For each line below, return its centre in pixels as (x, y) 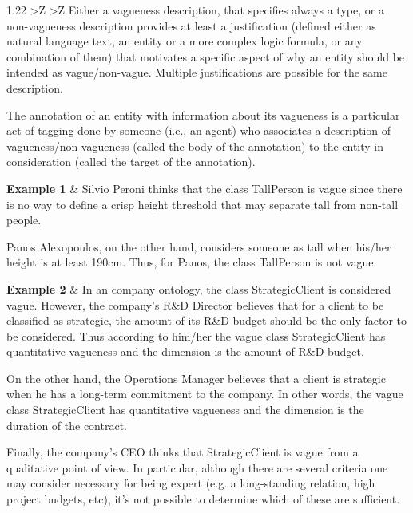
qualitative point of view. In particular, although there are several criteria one (197, 467)
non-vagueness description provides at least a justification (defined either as (191, 25)
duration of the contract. (67, 425)
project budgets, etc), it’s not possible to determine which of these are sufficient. (203, 499)
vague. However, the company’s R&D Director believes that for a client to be (195, 304)
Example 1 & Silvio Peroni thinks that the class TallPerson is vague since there (205, 188)
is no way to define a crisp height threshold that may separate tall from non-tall (203, 204)
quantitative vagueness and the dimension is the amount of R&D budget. (185, 351)
